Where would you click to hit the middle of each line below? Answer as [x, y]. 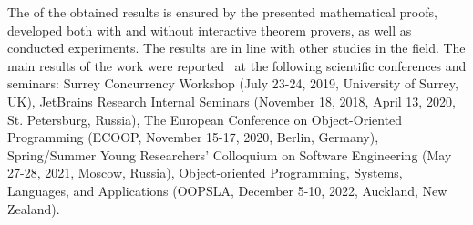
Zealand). [34, 208]
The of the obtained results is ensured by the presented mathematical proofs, [222, 12]
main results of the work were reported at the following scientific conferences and [237, 65]
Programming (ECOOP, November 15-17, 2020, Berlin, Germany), [193, 137]
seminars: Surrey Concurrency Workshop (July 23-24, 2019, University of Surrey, [233, 83]
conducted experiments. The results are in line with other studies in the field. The [236, 48]
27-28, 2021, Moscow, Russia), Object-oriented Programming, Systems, [205, 173]
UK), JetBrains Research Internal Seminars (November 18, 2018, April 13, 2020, [231, 101]
